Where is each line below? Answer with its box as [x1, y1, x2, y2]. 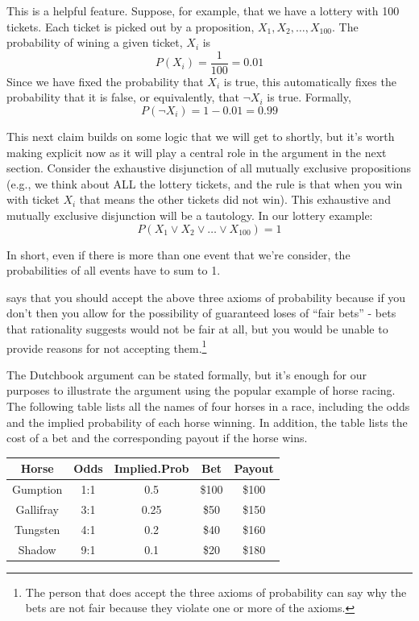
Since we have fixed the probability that [6, 72, 204, 89]
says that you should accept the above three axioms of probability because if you [6, 288, 406, 305]
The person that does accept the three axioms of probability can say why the [25, 583, 407, 600]
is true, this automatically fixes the [223, 72, 396, 89]
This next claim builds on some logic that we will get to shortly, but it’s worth [6, 128, 395, 145]
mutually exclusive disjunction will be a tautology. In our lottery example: [6, 207, 373, 223]
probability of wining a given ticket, [6, 34, 183, 51]
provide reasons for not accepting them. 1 [6, 337, 207, 356]
